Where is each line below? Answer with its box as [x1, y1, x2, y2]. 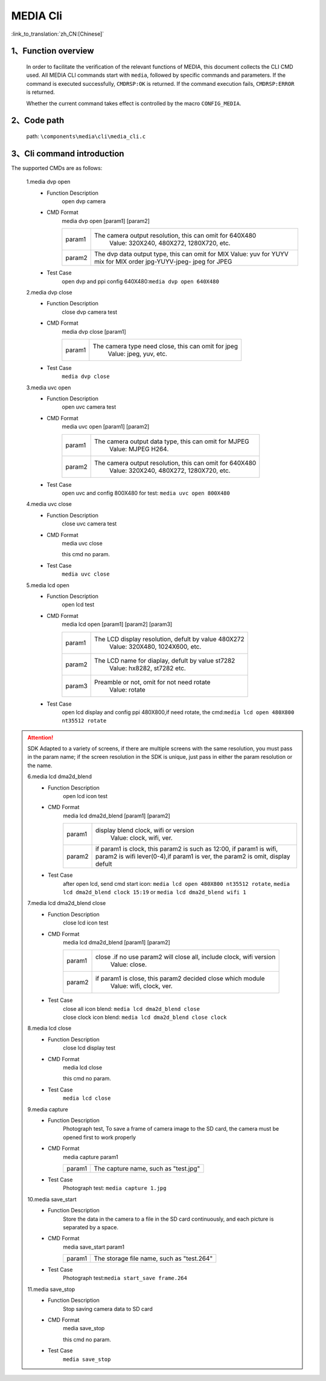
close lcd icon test [63, 919, 109, 926]
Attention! [27, 733, 54, 741]
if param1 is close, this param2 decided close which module [95, 974, 265, 983]
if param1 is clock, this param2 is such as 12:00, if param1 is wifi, [95, 845, 278, 853]
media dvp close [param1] [62, 328, 126, 335]
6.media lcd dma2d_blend [27, 773, 92, 780]
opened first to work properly [63, 1134, 136, 1141]
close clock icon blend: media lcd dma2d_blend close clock [63, 1013, 227, 1021]
